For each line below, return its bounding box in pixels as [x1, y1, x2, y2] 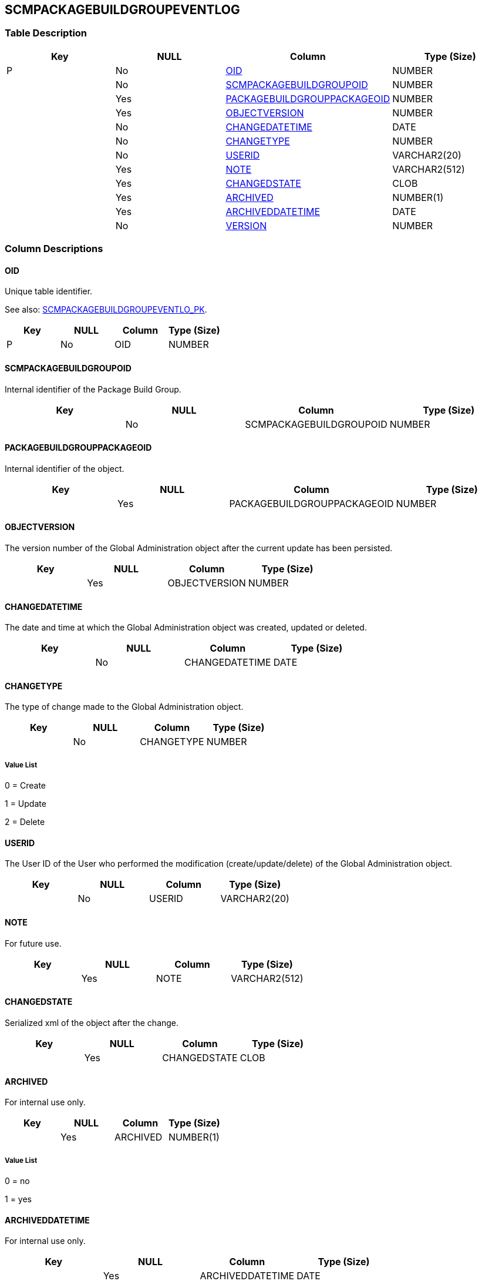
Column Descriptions [5, 243, 103, 255]
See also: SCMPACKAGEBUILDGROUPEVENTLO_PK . [5, 304, 207, 315]
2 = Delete [5, 817, 45, 827]
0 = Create [5, 780, 46, 791]
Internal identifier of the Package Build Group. [5, 384, 181, 394]
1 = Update [5, 799, 46, 809]
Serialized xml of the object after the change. [5, 1017, 179, 1028]
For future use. [5, 938, 62, 948]
